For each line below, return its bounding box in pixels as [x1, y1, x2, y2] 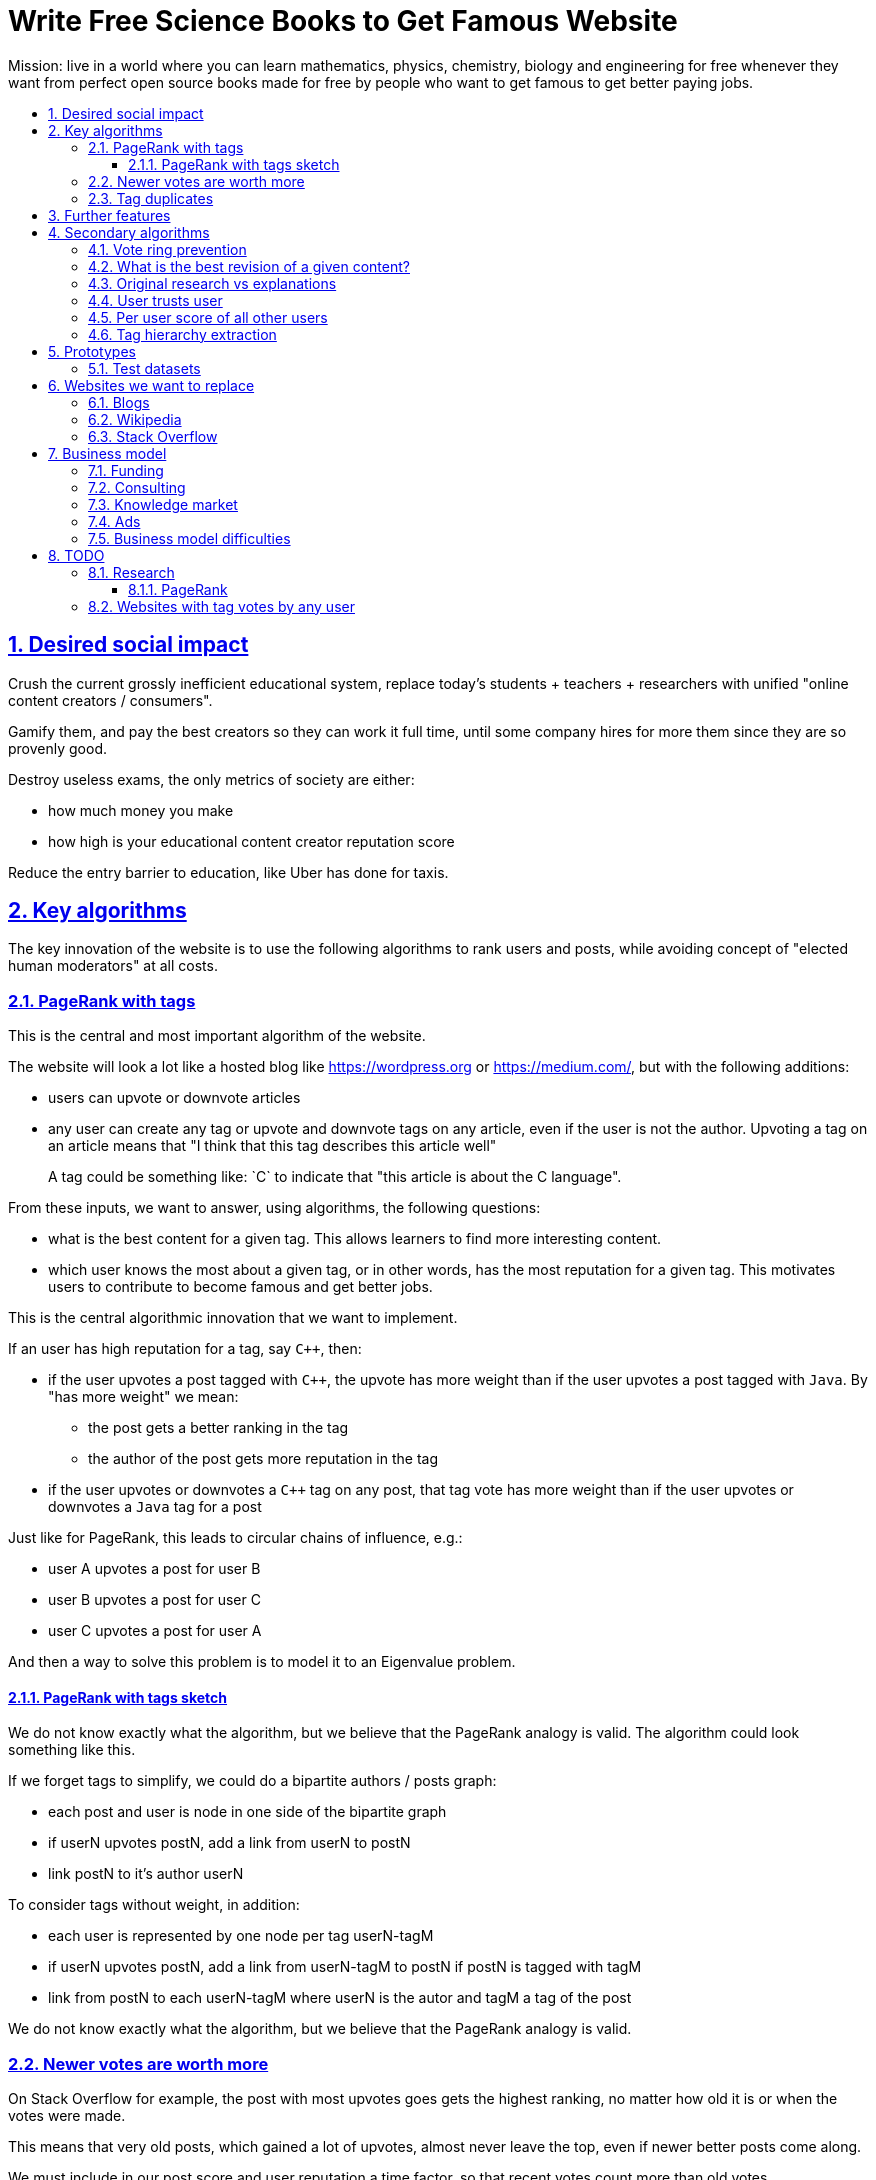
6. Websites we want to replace [48, 376, 255, 394]
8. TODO [48, 546, 105, 564]
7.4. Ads [88, 512, 141, 530]
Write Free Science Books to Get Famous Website [8, 4, 678, 38]
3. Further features [48, 206, 171, 224]
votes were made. [8, 2107, 126, 2125]
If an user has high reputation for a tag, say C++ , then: [8, 1340, 362, 1358]
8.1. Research [88, 563, 175, 581]
